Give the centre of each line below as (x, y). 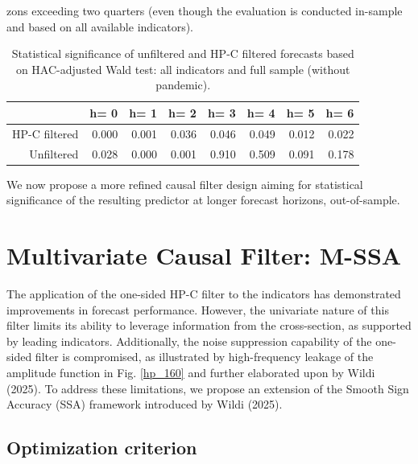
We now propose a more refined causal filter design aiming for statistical (185, 184)
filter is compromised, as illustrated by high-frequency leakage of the (204, 357)
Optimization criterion (102, 448)
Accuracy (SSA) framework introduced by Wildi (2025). (145, 404)
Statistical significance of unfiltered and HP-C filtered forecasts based (183, 53)
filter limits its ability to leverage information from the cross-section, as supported (209, 325)
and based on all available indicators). (100, 26)
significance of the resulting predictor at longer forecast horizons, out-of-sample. (203, 200)
